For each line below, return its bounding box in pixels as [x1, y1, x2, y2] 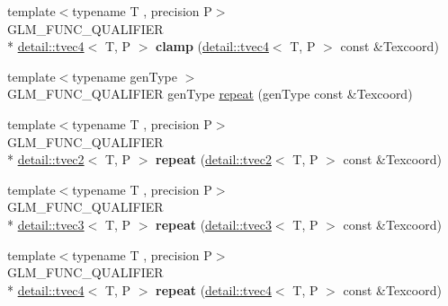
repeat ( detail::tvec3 [156, 214, 272, 233]
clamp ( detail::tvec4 [156, 37, 269, 56]
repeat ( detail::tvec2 [156, 150, 272, 169]
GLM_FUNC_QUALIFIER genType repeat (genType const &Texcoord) [7, 84, 413, 103]
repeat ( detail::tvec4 [156, 280, 272, 299]
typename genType [72, 66, 177, 85]
